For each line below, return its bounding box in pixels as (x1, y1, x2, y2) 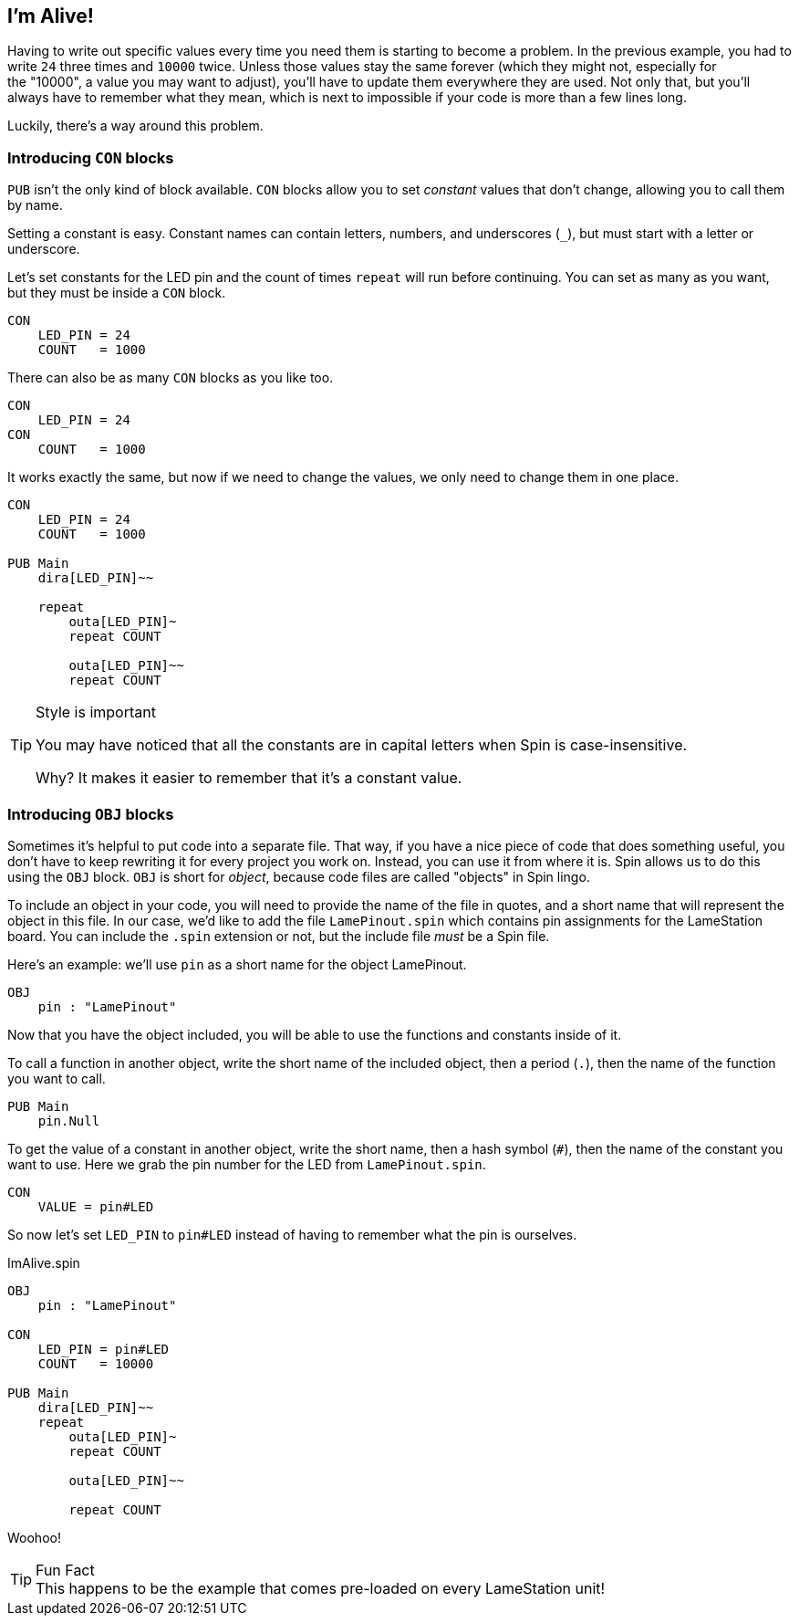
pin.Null (37, 1113, 100, 1128)
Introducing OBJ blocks (7, 804, 174, 823)
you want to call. (7, 1070, 106, 1086)
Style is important (36, 703, 156, 722)
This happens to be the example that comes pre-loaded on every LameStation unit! (36, 1578, 606, 1597)
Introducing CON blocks (7, 148, 174, 167)
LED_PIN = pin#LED (37, 1341, 170, 1356)
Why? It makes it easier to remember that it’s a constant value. (36, 769, 462, 788)
